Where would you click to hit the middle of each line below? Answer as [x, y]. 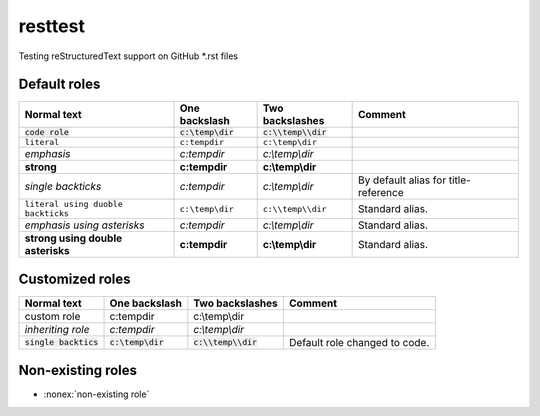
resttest [51, 26]
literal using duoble [74, 204]
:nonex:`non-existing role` [96, 394]
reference [380, 193]
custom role [52, 316]
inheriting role [57, 329]
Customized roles [74, 278]
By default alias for [402, 180]
